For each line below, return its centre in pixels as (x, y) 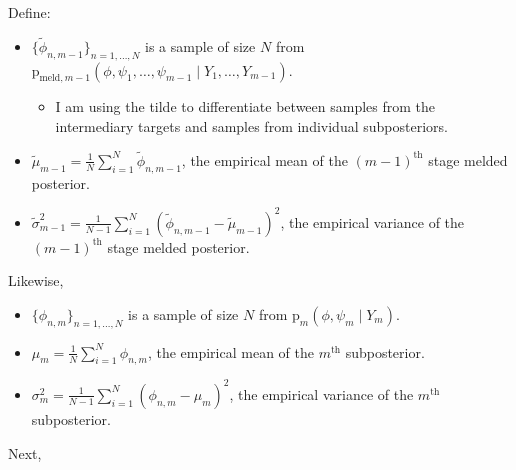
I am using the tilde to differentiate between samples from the (245, 106)
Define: (29, 12)
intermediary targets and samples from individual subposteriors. (251, 126)
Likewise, (36, 280)
